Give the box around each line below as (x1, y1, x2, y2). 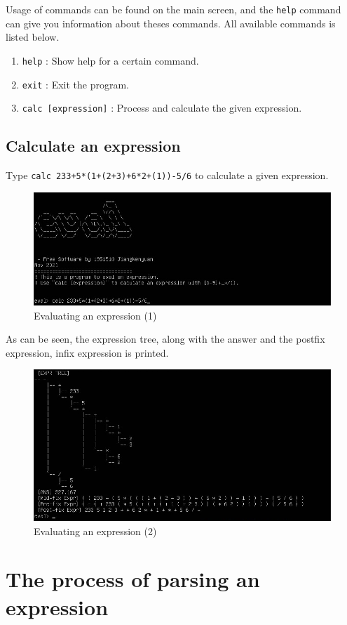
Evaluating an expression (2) (34, 523, 157, 538)
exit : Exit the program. (22, 77, 130, 91)
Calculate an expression (6, 135, 181, 157)
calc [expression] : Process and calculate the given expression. (22, 100, 302, 115)
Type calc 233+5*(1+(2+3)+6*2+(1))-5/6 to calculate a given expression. (6, 168, 329, 183)
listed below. (6, 29, 60, 44)
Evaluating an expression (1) (34, 308, 157, 322)
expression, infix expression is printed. (6, 345, 169, 360)
